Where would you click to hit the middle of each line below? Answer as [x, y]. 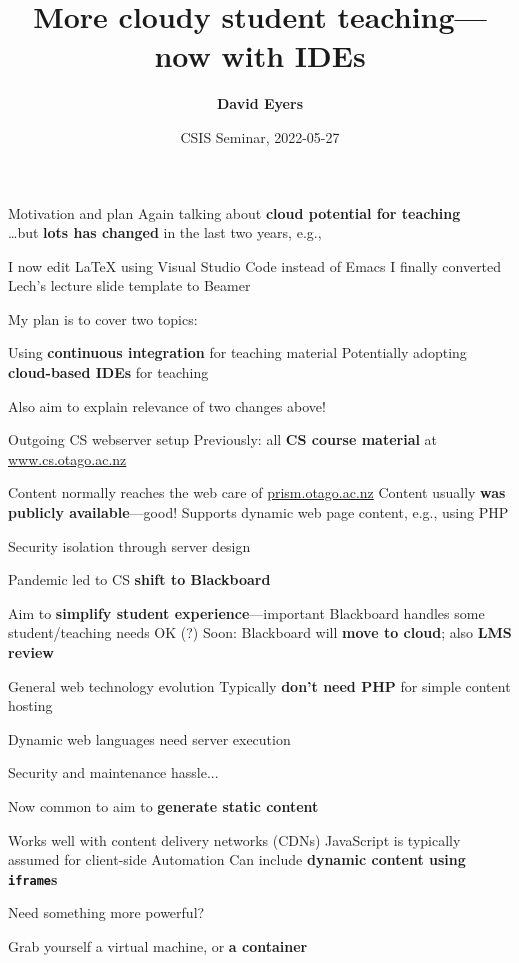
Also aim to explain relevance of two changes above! [167, 405]
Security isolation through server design [129, 545]
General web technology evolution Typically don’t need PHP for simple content [259, 685]
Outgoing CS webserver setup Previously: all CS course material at [223, 439]
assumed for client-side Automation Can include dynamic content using [237, 859]
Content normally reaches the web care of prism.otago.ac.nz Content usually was [257, 492]
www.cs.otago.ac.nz [67, 458]
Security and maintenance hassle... [113, 772]
